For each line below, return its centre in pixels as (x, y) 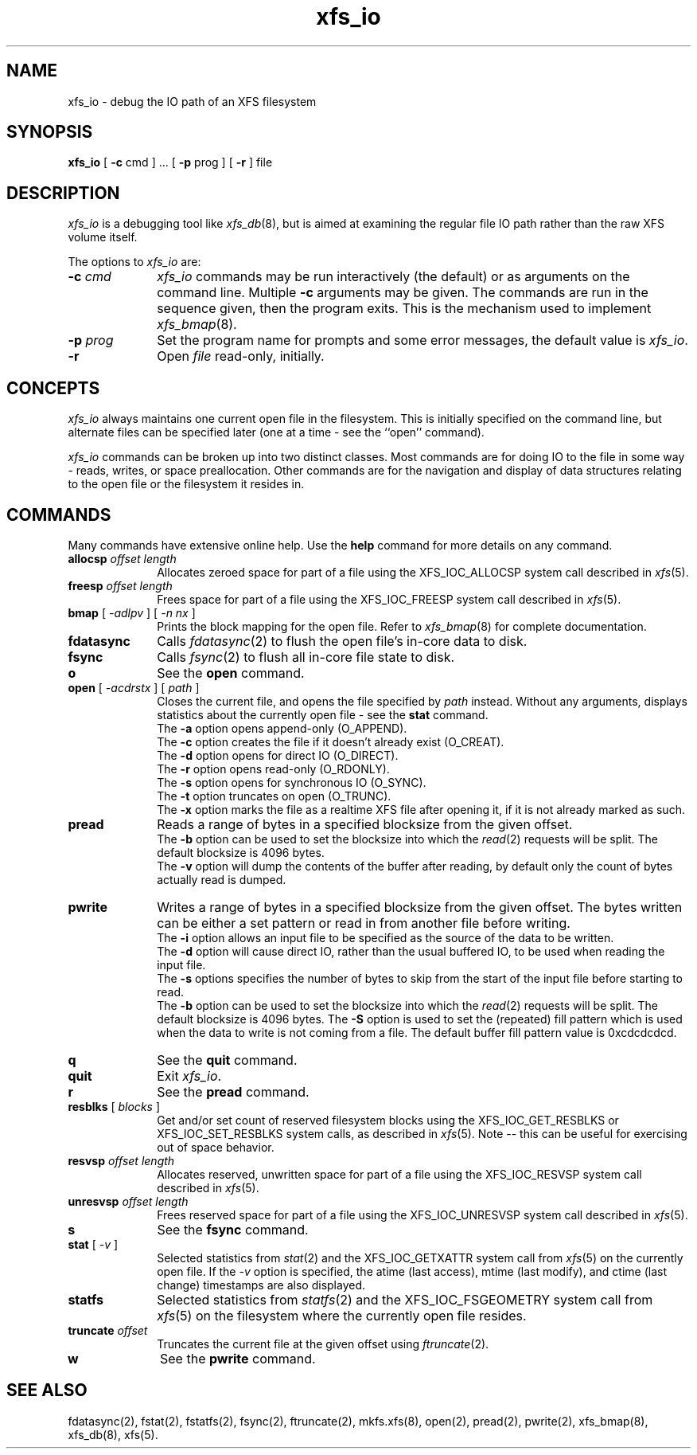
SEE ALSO (47, 1390)
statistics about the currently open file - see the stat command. (323, 714)
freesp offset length (120, 585)
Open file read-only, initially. (241, 356)
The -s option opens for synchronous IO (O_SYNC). (292, 782)
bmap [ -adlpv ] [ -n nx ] (132, 612)
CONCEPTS (53, 388)
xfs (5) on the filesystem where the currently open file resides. (342, 1315)
